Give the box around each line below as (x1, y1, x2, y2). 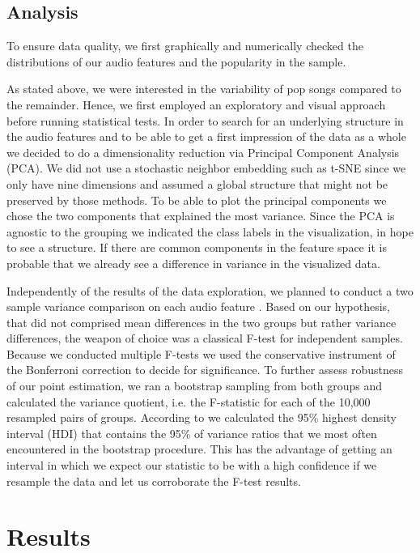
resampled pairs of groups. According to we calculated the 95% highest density (6, 409, 397, 426)
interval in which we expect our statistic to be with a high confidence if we (6, 457, 377, 474)
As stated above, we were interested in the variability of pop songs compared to (6, 80, 401, 97)
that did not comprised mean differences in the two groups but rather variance (6, 313, 397, 330)
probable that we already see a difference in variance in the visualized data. (6, 254, 380, 271)
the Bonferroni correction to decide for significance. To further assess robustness (6, 361, 403, 378)
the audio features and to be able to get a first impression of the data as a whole (6, 128, 406, 145)
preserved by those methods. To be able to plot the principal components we (6, 191, 387, 208)
